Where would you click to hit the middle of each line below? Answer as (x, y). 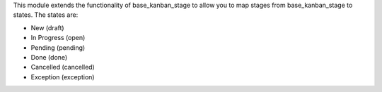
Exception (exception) (63, 77)
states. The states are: (46, 15)
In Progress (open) (58, 38)
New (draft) (47, 27)
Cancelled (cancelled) (63, 67)
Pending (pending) (58, 47)
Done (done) (49, 57)
